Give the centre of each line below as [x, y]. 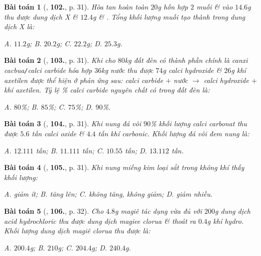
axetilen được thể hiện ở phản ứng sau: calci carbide [84, 80]
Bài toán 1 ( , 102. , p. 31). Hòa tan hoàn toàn [76, 7]
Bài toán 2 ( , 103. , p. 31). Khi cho [60, 60]
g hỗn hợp [173, 7]
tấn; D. [136, 150]
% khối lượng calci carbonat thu [199, 123]
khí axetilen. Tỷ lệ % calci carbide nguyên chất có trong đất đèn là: [107, 90]
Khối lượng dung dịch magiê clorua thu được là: [77, 231]
